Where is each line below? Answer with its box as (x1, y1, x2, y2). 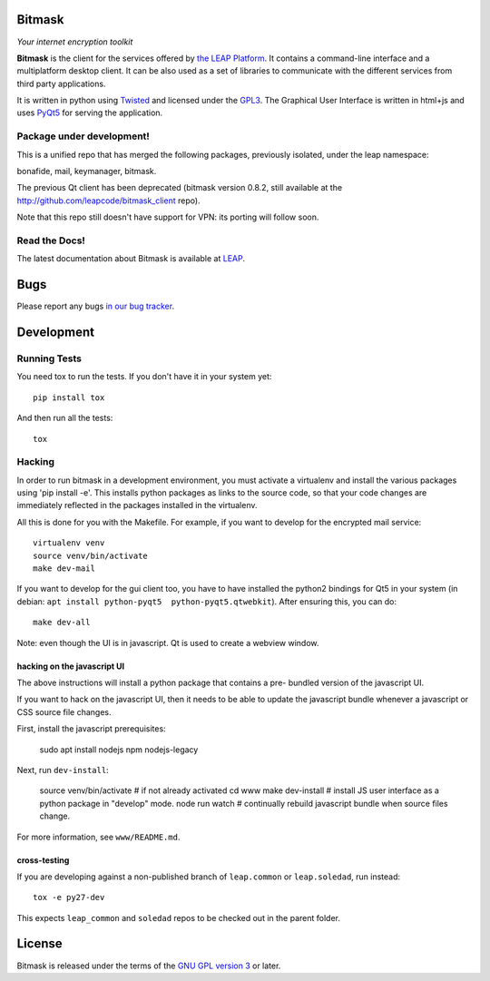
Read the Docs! (16, 234, 86, 247)
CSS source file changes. (16, 706, 112, 717)
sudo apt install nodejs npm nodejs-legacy (39, 744, 199, 755)
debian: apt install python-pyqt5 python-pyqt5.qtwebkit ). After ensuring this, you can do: (16, 595, 397, 607)
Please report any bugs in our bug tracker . (16, 300, 175, 312)
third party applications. (16, 78, 106, 89)
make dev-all (33, 617, 91, 628)
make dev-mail (33, 564, 95, 574)
